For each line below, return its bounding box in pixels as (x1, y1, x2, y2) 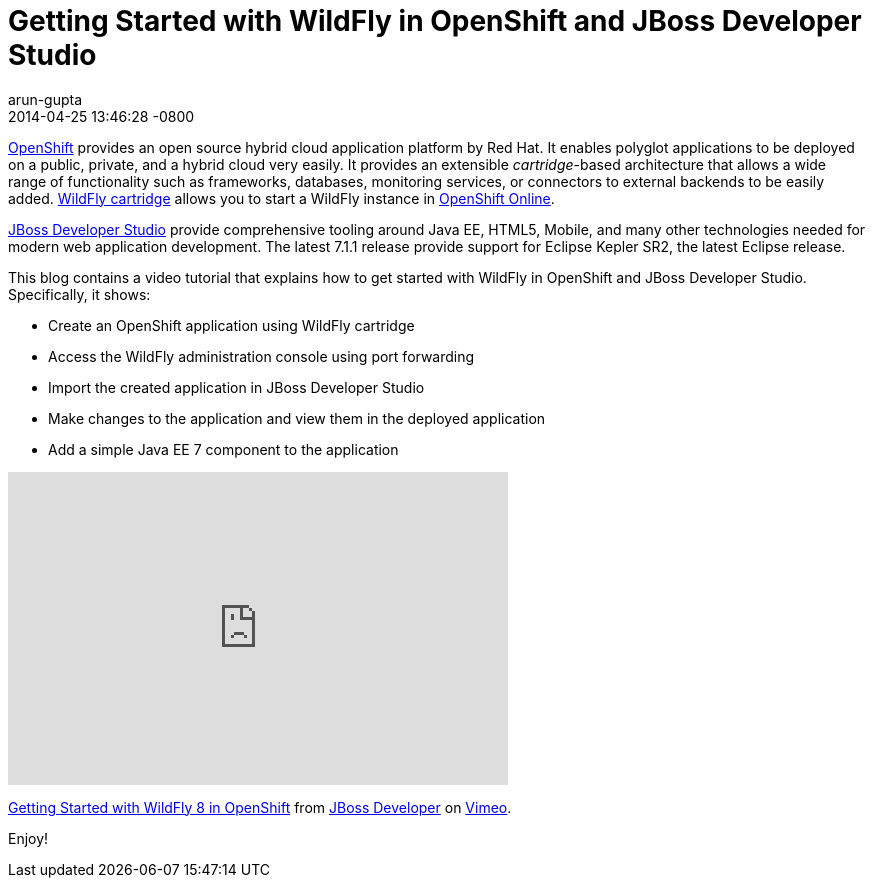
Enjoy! (8, 829, 49, 847)
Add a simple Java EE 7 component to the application (48, 440, 399, 458)
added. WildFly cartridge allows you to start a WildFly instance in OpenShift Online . (8, 189, 555, 207)
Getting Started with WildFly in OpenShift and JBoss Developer (8, 4, 862, 38)
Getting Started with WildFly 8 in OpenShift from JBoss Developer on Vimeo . (8, 798, 512, 816)
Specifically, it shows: (8, 285, 151, 303)
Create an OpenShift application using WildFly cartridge (48, 316, 415, 334)
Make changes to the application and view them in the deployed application (48, 409, 546, 427)
